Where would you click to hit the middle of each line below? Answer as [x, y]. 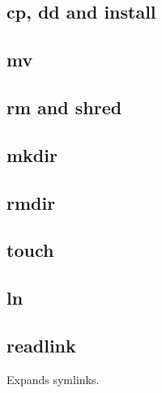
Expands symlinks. [53, 379]
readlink [41, 345]
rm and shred [64, 107]
